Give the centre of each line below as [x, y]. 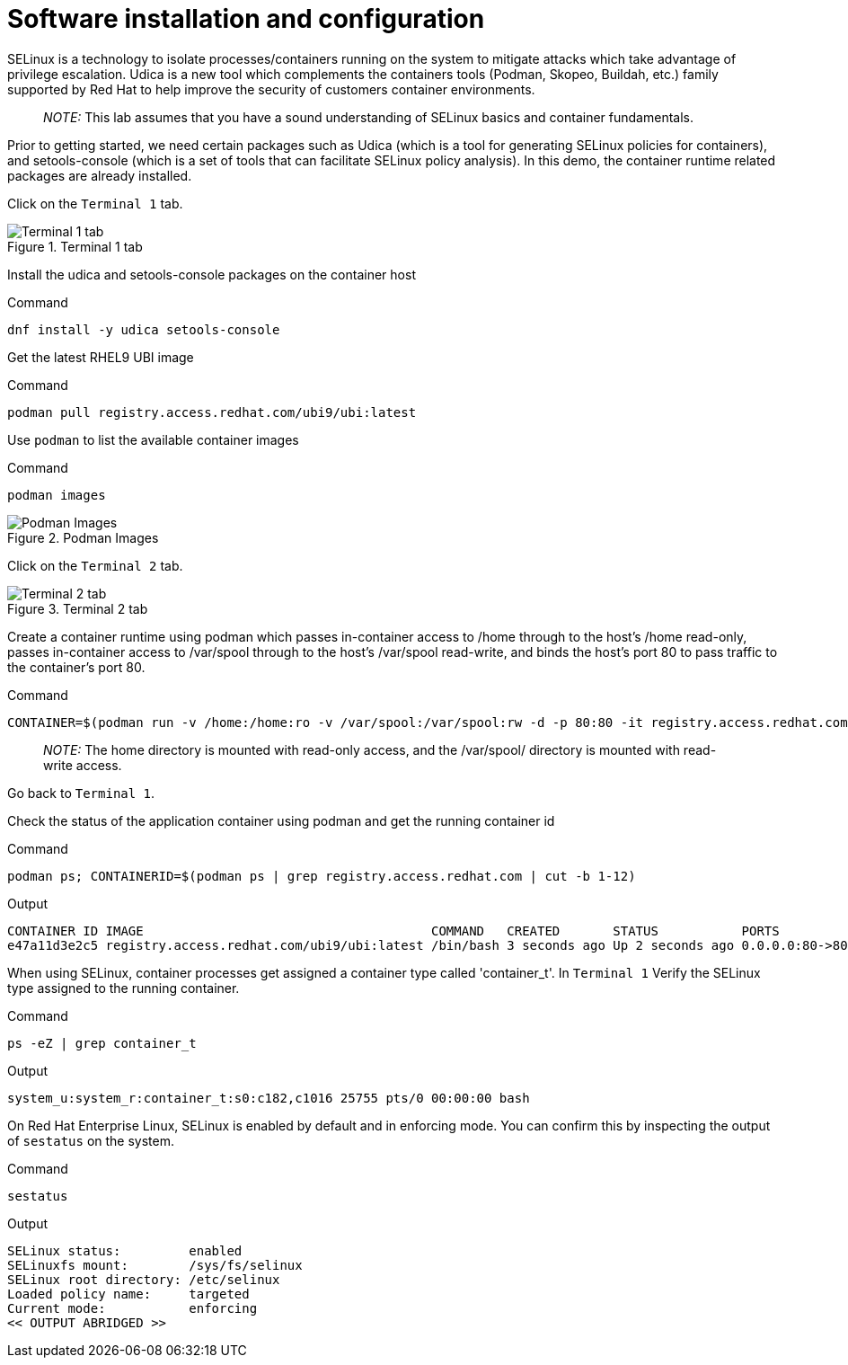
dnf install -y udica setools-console [144, 329]
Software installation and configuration [246, 19]
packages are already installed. [100, 175]
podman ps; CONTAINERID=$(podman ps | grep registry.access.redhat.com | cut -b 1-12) [322, 876]
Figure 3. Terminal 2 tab [78, 608]
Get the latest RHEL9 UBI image [101, 357]
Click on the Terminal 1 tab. [95, 203]
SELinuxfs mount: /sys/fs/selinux [155, 1265]
